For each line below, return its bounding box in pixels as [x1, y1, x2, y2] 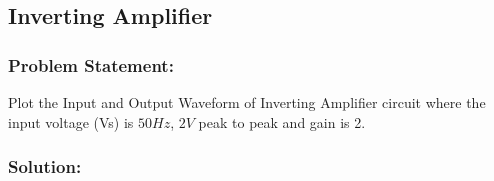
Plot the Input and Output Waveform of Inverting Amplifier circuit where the [8, 92, 486, 112]
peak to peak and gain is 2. [198, 111, 366, 132]
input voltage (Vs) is [8, 111, 134, 132]
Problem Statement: [8, 52, 174, 77]
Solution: [8, 154, 82, 179]
